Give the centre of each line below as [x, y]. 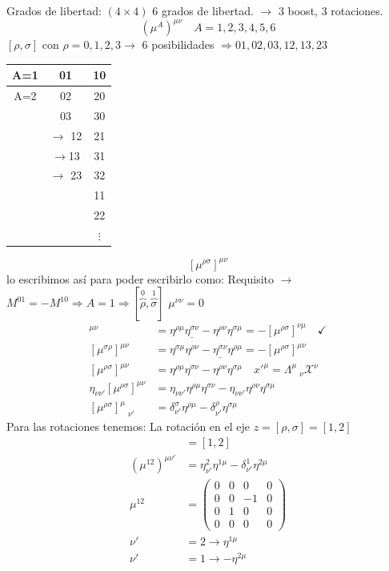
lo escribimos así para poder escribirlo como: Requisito [140, 278]
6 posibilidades [178, 44]
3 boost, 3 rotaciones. [331, 10]
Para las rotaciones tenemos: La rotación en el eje [128, 426]
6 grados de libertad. [203, 10]
